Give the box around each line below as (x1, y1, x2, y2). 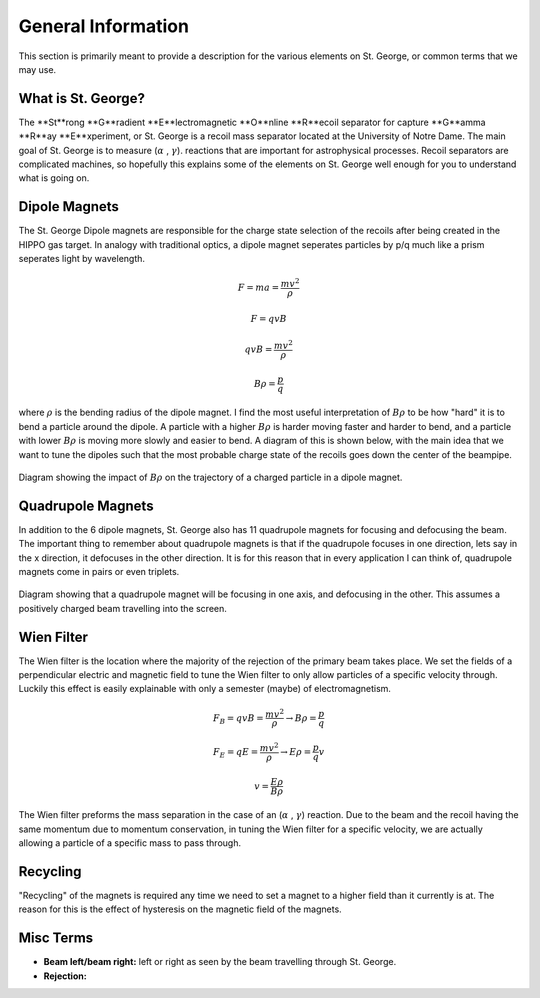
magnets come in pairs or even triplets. (18, 566, 180, 578)
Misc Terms (18, 930, 94, 947)
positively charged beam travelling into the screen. (18, 602, 227, 614)
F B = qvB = (212, 712, 264, 726)
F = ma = (237, 282, 280, 294)
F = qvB (250, 313, 287, 324)
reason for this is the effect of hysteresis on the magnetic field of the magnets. (18, 903, 342, 915)
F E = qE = (213, 746, 259, 760)
